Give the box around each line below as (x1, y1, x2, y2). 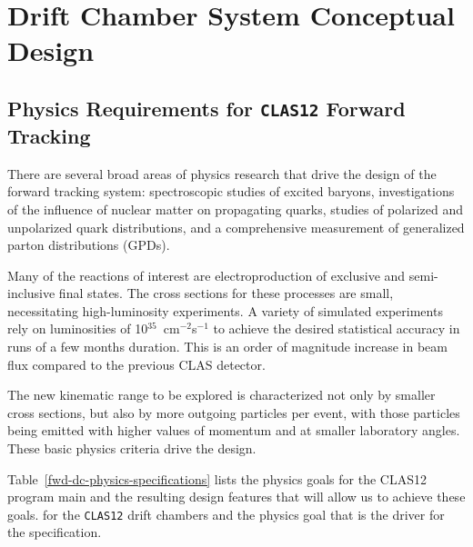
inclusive (7, 283, 55, 303)
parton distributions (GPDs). (7, 235, 170, 254)
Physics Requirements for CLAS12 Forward (7, 94, 406, 122)
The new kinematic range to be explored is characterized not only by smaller (7, 385, 436, 404)
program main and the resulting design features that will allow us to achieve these (7, 487, 466, 506)
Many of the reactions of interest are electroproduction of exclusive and (7, 265, 406, 284)
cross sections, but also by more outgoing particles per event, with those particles (7, 403, 460, 422)
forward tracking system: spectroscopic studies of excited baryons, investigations (7, 182, 455, 201)
